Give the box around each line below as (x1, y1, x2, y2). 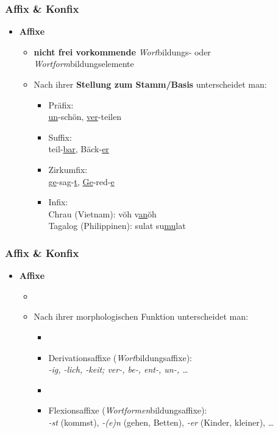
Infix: (48, 195, 68, 208)
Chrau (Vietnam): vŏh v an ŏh (48, 207, 157, 220)
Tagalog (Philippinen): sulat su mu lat (48, 219, 186, 232)
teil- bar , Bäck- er (48, 143, 109, 155)
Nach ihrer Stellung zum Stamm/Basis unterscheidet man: (34, 78, 267, 90)
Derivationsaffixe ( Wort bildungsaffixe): (48, 351, 192, 364)
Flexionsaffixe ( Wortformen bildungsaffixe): (48, 404, 207, 417)
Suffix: (48, 130, 72, 143)
